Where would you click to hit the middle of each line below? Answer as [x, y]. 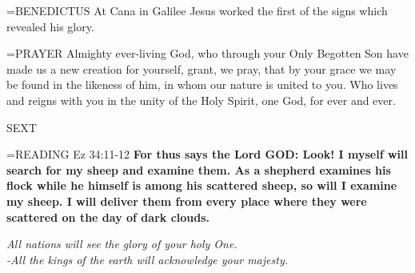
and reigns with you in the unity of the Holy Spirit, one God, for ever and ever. [201, 100]
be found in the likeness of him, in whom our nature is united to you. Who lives [202, 84]
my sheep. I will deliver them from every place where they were [187, 201]
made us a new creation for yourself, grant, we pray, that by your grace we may [202, 68]
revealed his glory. [50, 26]
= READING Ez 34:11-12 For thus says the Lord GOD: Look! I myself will [207, 154]
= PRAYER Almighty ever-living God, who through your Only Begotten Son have [207, 53]
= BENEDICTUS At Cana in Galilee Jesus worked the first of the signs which [197, 10]
